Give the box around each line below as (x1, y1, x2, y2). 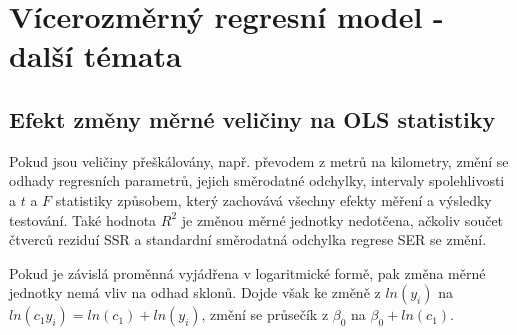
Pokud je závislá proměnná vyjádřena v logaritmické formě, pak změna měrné (9, 262, 486, 283)
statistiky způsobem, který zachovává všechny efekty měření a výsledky (55, 189, 492, 210)
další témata (9, 35, 182, 76)
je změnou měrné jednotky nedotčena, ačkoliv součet (181, 209, 504, 230)
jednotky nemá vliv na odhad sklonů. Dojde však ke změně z (9, 282, 381, 303)
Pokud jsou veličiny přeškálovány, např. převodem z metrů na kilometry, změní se (9, 150, 509, 171)
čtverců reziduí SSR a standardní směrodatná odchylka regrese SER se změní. (9, 229, 487, 250)
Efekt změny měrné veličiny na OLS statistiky (9, 103, 496, 134)
